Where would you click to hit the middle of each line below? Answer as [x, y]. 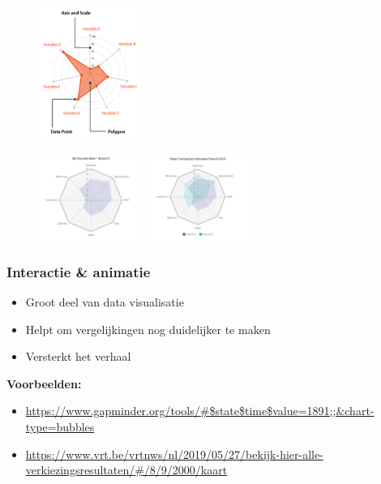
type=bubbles [60, 427]
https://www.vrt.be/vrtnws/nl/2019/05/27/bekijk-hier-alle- [174, 454]
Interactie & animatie [79, 271]
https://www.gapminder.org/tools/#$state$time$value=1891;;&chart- [200, 411]
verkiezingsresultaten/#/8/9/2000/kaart [126, 470]
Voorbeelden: [44, 383]
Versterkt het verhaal [78, 356]
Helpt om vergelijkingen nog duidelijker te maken [148, 329]
